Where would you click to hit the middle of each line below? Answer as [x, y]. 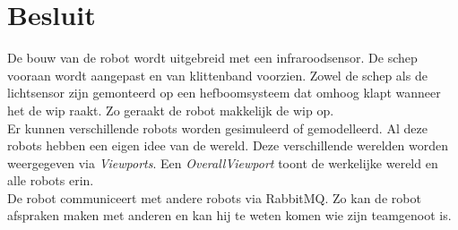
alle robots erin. [51, 180]
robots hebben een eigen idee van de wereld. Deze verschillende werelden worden [228, 145]
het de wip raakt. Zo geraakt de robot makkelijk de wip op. [171, 110]
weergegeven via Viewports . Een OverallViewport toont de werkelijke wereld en [223, 162]
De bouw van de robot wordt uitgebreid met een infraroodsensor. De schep [212, 58]
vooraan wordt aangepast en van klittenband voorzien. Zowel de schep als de [217, 75]
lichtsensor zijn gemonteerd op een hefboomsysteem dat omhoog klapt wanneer [224, 93]
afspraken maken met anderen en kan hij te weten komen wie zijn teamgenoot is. [229, 215]
